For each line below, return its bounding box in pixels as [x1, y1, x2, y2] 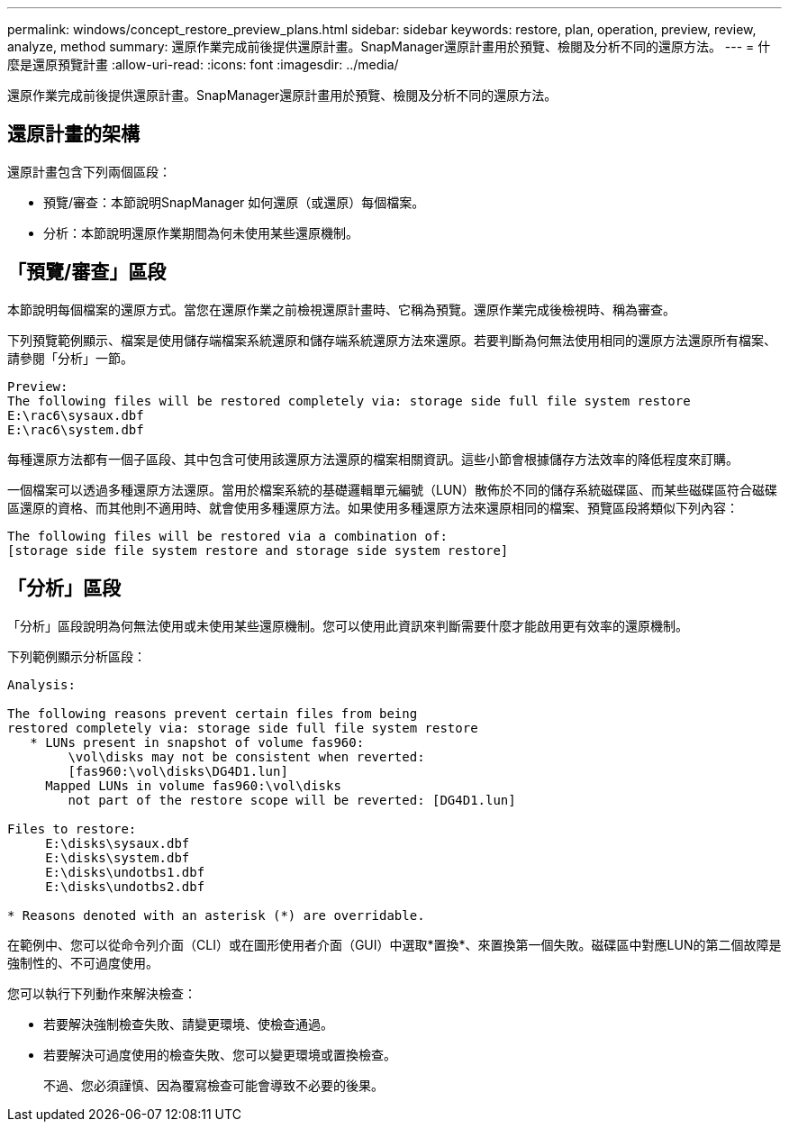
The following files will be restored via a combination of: [7, 528, 448, 543]
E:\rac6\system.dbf [7, 422, 144, 437]
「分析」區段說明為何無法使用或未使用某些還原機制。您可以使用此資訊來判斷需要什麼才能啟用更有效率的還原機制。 [7, 617, 688, 633]
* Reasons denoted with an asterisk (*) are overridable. [7, 907, 425, 923]
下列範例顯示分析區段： [7, 648, 146, 664]
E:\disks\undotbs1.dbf [45, 864, 205, 879]
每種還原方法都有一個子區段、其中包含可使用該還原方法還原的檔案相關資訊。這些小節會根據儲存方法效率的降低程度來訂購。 [7, 451, 739, 467]
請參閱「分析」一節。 [7, 350, 133, 366]
